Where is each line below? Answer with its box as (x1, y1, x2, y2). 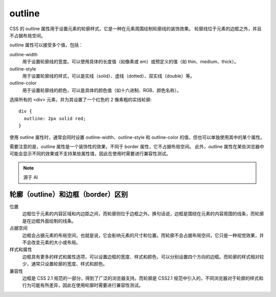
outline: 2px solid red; (24, 116, 86, 121)
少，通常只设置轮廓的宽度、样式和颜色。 (22, 261, 107, 267)
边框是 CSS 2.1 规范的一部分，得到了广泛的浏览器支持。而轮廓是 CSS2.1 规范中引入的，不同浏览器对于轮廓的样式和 (22, 275, 264, 281)
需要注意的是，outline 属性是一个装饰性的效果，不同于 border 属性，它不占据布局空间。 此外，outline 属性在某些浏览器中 (9, 144, 264, 150)
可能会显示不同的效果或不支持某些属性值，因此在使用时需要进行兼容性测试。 (9, 151, 171, 157)
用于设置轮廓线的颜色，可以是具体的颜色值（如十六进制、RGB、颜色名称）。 (22, 87, 181, 93)
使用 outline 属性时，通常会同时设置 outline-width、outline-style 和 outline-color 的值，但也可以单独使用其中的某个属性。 (9, 134, 265, 140)
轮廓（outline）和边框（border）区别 (9, 190, 128, 199)
